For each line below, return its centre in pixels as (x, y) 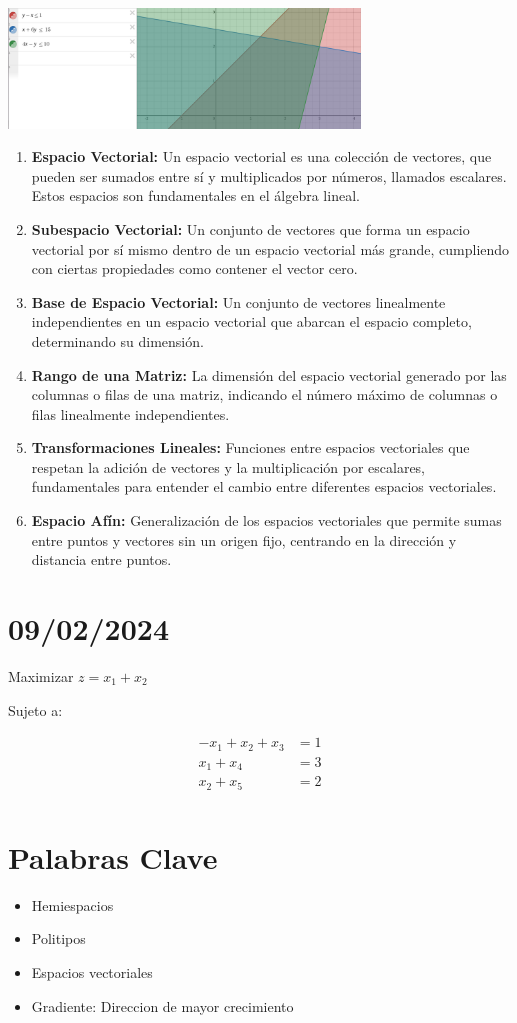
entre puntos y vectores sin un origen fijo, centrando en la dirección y (244, 539)
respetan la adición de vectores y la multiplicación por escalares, (228, 466)
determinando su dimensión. (117, 340)
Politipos (58, 938)
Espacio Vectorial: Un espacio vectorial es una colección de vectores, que (261, 156)
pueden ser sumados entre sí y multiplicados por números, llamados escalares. (269, 175)
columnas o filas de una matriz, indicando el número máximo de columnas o (264, 394)
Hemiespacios (72, 904)
